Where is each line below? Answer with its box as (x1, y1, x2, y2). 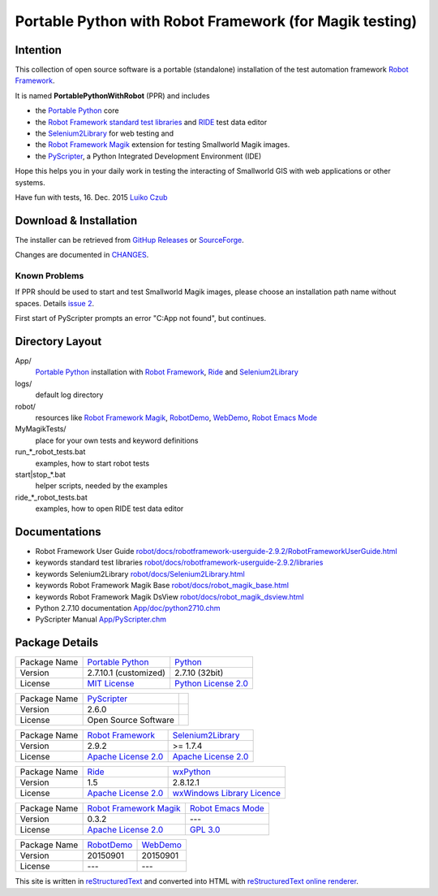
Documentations (15, 525, 101, 539)
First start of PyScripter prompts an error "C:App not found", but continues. (15, 314, 267, 323)
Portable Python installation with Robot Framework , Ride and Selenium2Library (35, 367, 299, 377)
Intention (15, 43, 62, 57)
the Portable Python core (35, 106, 119, 115)
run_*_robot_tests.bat (15, 447, 86, 457)
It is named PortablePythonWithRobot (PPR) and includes (15, 90, 210, 101)
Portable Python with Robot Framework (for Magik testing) (15, 12, 418, 30)
